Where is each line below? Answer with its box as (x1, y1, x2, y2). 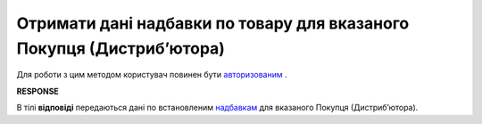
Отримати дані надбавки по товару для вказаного (16, 13, 410, 33)
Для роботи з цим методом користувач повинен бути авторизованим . (16, 70, 287, 80)
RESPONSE (16, 86, 60, 96)
